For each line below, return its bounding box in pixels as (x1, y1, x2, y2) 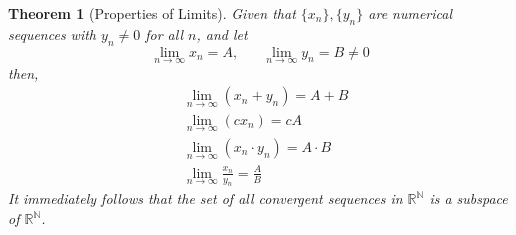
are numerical (368, 3, 453, 23)
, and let (196, 23, 248, 44)
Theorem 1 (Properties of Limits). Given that (8, 3, 296, 23)
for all (145, 23, 184, 44)
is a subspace (429, 188, 508, 209)
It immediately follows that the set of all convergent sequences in (8, 188, 403, 209)
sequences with (8, 23, 97, 44)
